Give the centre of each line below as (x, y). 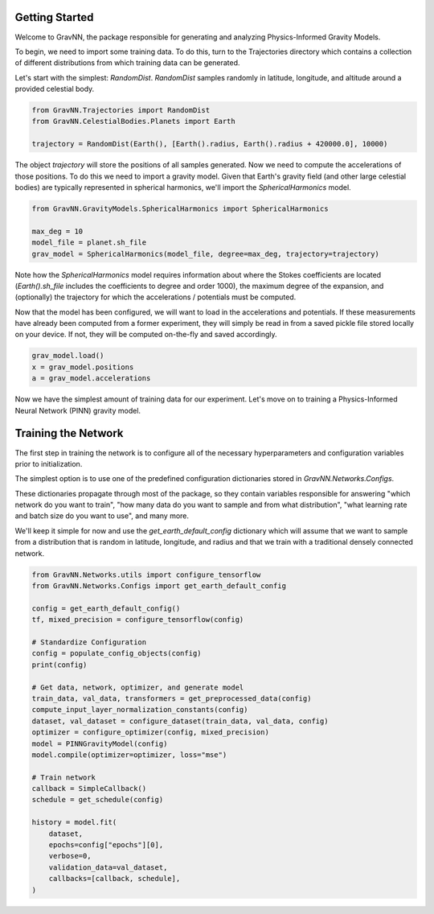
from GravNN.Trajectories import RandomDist (121, 110)
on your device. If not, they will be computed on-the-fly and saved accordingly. (146, 335)
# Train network (64, 777)
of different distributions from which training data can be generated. (127, 63)
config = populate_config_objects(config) (117, 653)
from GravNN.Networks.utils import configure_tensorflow (146, 574)
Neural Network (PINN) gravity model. (78, 410)
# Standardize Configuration (89, 642)
